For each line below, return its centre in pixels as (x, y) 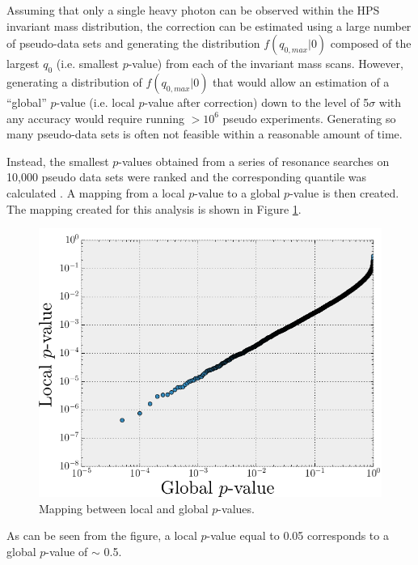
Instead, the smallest (58, 161)
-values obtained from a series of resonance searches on (254, 161)
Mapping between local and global (124, 508)
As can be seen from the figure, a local (102, 535)
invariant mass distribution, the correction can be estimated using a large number (209, 25)
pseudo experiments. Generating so (309, 118)
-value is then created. (344, 192)
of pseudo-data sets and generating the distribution (133, 43)
